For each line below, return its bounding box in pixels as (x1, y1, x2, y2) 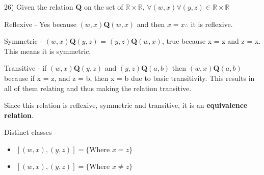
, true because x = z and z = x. (162, 36, 261, 46)
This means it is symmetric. (4, 45, 91, 56)
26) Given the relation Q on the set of (4, 2, 123, 12)
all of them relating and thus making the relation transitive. (4, 82, 192, 93)
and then (137, 18, 165, 29)
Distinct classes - (4, 127, 57, 137)
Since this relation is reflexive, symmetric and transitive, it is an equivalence (4, 100, 248, 110)
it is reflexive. (191, 18, 233, 29)
